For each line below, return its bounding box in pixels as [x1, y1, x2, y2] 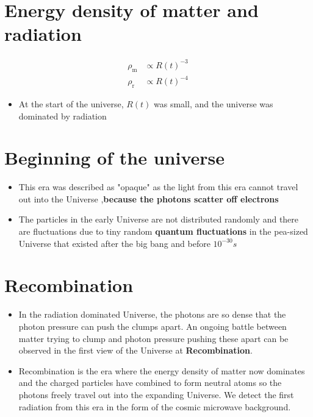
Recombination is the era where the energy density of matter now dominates [18, 364, 305, 377]
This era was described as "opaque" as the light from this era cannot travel [18, 180, 298, 193]
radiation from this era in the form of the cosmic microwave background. [18, 400, 291, 413]
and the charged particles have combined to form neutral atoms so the [18, 376, 282, 389]
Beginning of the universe [4, 145, 225, 170]
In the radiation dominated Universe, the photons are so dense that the [18, 308, 286, 321]
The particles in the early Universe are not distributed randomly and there [18, 213, 299, 226]
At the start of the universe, [18, 97, 124, 110]
